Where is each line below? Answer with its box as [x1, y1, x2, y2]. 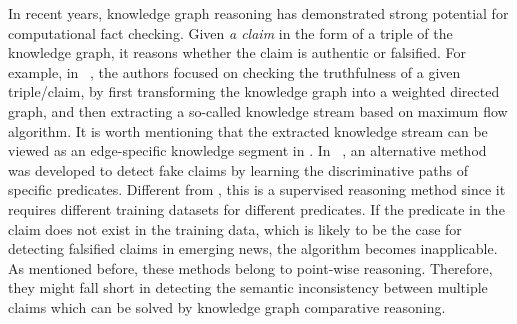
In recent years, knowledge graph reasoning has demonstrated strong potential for [8, 3, 509, 23]
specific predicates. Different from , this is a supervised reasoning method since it [8, 179, 506, 200]
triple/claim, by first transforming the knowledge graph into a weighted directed [8, 81, 500, 102]
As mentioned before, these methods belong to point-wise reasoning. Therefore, [8, 257, 493, 278]
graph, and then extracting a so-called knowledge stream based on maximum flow [8, 100, 508, 121]
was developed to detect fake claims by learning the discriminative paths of [8, 159, 469, 180]
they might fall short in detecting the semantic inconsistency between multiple [8, 277, 488, 298]
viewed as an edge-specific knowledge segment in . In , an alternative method [8, 140, 487, 161]
